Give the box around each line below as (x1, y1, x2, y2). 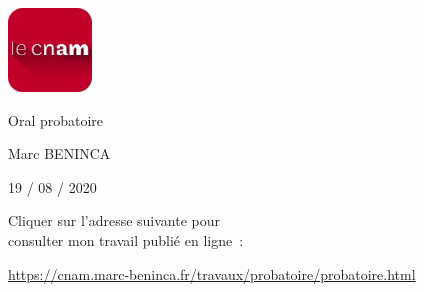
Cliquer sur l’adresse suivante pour (8, 210, 221, 231)
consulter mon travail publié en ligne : (8, 229, 244, 250)
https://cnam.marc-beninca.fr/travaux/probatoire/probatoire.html (8, 263, 416, 284)
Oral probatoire (8, 109, 104, 130)
